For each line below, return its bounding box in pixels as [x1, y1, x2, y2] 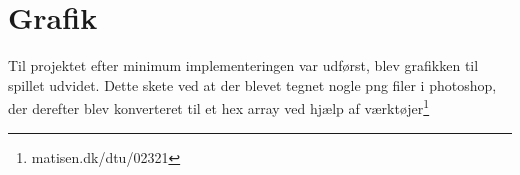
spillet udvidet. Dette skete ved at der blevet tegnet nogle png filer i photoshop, [8, 74, 497, 95]
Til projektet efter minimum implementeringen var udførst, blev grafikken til [8, 55, 479, 76]
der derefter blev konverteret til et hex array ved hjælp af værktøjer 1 [8, 95, 430, 118]
